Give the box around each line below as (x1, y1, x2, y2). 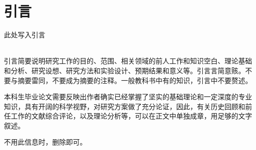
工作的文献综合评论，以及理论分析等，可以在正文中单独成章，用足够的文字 (10, 111, 252, 121)
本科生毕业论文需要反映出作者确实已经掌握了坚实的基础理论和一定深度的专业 (4, 91, 252, 102)
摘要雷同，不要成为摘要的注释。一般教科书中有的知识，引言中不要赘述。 (17, 75, 252, 85)
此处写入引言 (4, 30, 45, 40)
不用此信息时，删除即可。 (4, 137, 87, 147)
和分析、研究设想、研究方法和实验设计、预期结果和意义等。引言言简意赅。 (4, 65, 245, 75)
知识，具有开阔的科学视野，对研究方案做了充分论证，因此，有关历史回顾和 (4, 101, 245, 111)
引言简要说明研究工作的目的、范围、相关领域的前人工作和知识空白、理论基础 (4, 56, 252, 66)
